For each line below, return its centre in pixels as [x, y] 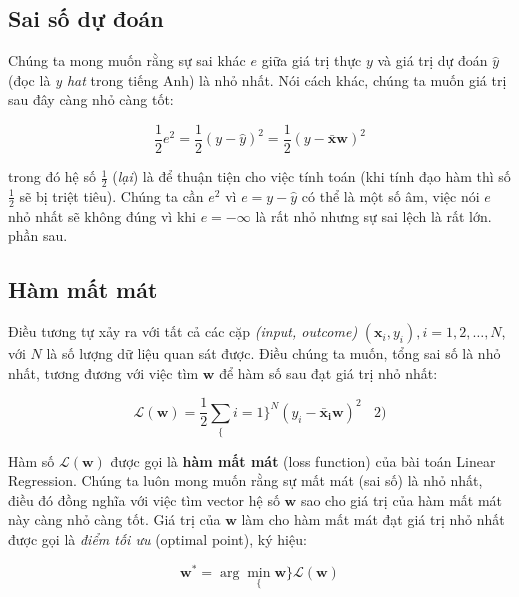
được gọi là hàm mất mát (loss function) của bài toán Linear [303, 460]
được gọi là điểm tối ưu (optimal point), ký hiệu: [157, 539]
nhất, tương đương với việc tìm [103, 372]
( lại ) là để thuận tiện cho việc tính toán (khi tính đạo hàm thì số [311, 176]
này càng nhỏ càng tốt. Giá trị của [114, 519]
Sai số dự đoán [86, 18]
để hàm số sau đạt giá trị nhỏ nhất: [328, 372]
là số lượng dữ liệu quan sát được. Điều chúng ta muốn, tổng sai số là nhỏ [273, 353]
